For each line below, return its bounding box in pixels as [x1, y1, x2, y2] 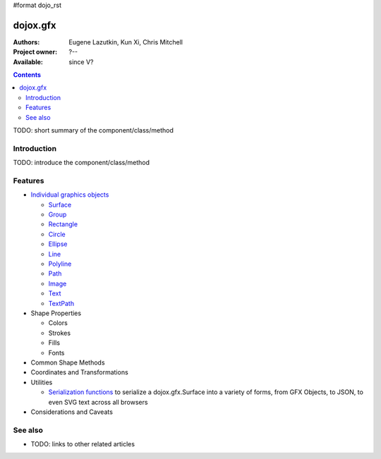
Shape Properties [30, 309, 81, 317]
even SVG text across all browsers [48, 398, 148, 406]
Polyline [48, 259, 72, 268]
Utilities [30, 378, 53, 386]
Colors [48, 319, 68, 327]
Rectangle [48, 220, 78, 228]
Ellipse [48, 240, 68, 248]
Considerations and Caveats [30, 408, 113, 416]
